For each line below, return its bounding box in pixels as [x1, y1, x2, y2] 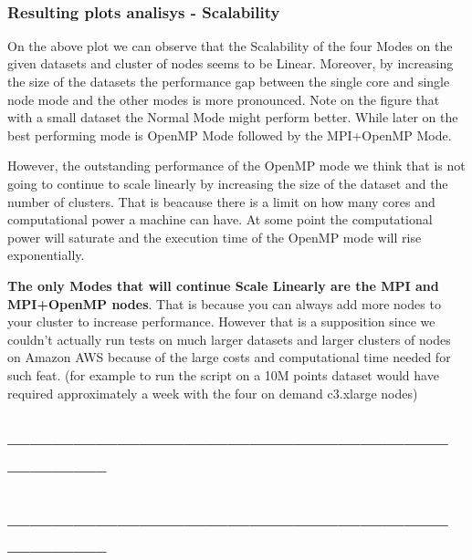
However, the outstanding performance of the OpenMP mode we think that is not [7, 156, 466, 175]
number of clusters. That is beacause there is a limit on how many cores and [7, 192, 435, 211]
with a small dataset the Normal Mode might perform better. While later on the [7, 108, 458, 127]
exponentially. [7, 245, 85, 264]
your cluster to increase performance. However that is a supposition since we [7, 312, 435, 331]
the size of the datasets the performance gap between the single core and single [7, 72, 450, 90]
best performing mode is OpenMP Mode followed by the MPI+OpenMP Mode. [7, 125, 452, 144]
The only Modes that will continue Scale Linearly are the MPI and [7, 275, 439, 295]
